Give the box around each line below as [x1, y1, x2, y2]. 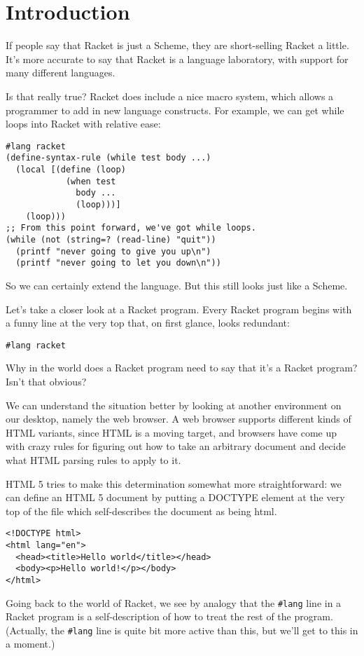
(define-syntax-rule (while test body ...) [6, 153, 211, 163]
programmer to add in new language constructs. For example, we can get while [6, 102, 344, 117]
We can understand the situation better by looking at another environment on [6, 397, 342, 412]
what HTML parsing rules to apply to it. [6, 452, 181, 467]
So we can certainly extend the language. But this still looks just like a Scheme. [6, 278, 348, 292]
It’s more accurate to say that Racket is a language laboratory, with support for [6, 51, 349, 66]
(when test [65, 176, 116, 186]
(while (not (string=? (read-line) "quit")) [6, 234, 216, 245]
